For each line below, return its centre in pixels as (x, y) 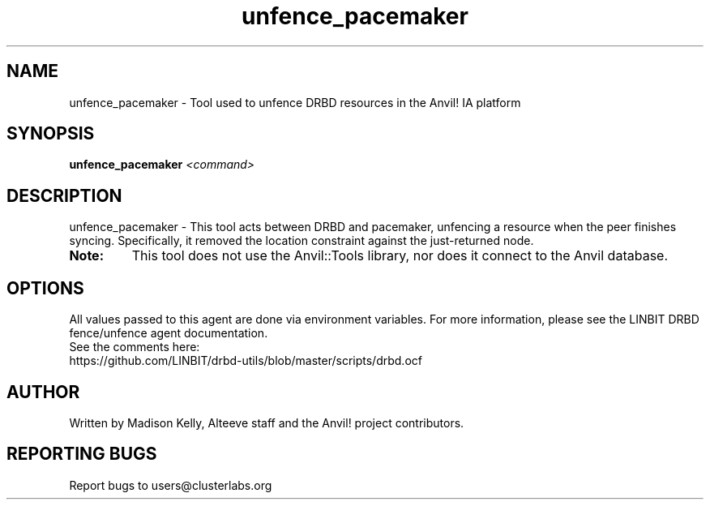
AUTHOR (43, 392)
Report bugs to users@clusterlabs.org (171, 485)
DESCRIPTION (64, 195)
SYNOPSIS (51, 134)
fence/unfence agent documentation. (169, 333)
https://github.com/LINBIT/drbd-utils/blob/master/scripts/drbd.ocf (246, 361)
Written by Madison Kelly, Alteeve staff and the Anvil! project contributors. (267, 422)
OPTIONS (45, 288)
